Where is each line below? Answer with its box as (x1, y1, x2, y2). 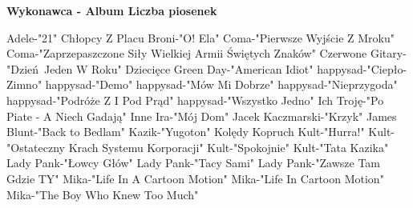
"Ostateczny (6, 138, 65, 155)
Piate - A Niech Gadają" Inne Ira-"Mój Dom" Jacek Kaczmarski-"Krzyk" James (6, 107, 397, 124)
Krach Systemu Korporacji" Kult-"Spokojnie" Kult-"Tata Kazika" (68, 138, 389, 155)
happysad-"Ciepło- (317, 60, 407, 77)
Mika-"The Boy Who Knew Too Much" (6, 186, 199, 202)
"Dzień (6, 60, 39, 77)
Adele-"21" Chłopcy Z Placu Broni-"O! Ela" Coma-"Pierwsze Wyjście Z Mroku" (6, 29, 395, 46)
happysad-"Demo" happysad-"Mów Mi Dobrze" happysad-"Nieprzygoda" (45, 76, 398, 93)
